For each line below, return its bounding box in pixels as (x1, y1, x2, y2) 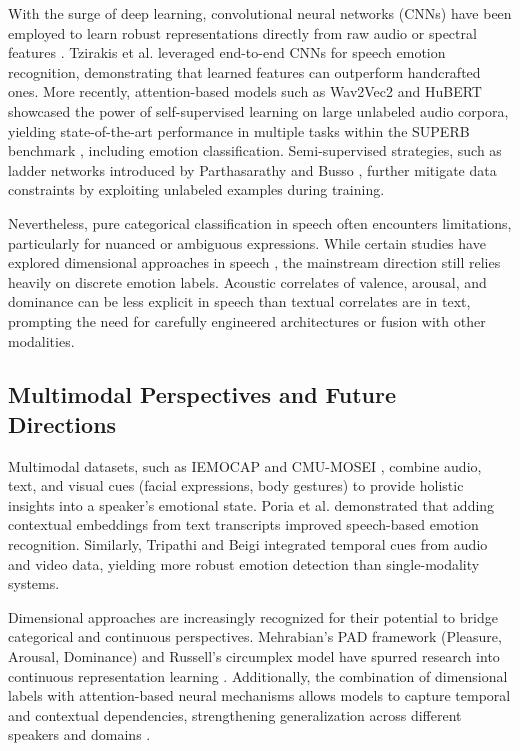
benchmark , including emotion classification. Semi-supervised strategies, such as (8, 140, 502, 161)
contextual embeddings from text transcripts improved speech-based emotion (8, 514, 479, 535)
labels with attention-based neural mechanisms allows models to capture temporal (8, 685, 511, 706)
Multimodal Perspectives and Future (8, 379, 397, 410)
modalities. (8, 330, 75, 351)
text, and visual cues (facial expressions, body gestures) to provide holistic (8, 475, 464, 496)
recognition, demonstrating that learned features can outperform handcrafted (8, 61, 481, 82)
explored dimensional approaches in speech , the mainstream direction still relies (8, 252, 501, 273)
